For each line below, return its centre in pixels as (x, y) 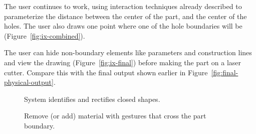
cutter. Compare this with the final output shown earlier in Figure (106, 72)
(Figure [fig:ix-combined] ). (45, 35)
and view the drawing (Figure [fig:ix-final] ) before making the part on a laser (123, 62)
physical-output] (29, 82)
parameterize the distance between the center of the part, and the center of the (125, 16)
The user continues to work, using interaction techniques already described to (123, 6)
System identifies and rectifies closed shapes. (92, 99)
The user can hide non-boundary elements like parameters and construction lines (128, 52)
